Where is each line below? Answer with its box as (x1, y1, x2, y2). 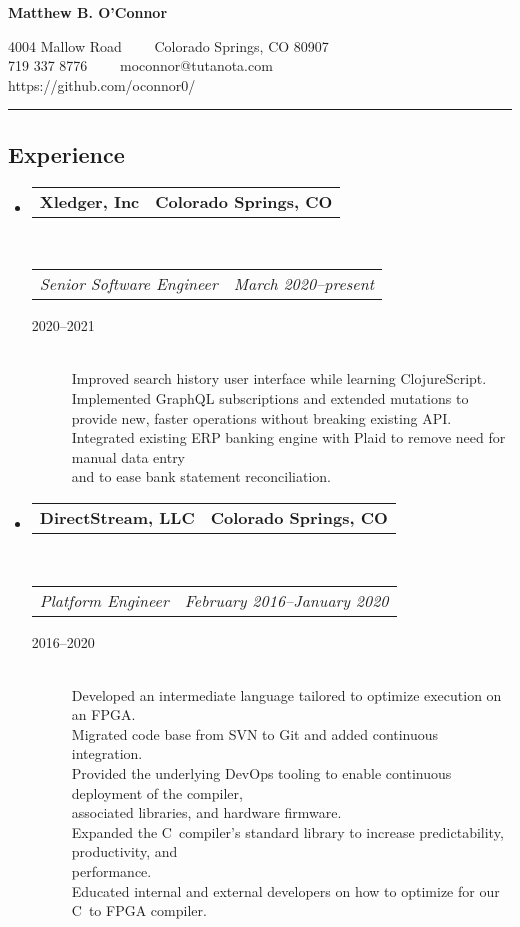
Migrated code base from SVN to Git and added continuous (71, 723, 439, 744)
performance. (71, 861, 152, 882)
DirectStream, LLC (39, 505, 195, 529)
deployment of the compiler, (71, 782, 243, 803)
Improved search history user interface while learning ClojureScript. (71, 368, 487, 389)
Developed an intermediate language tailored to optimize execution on (71, 684, 502, 705)
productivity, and (71, 841, 178, 862)
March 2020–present (233, 272, 374, 296)
